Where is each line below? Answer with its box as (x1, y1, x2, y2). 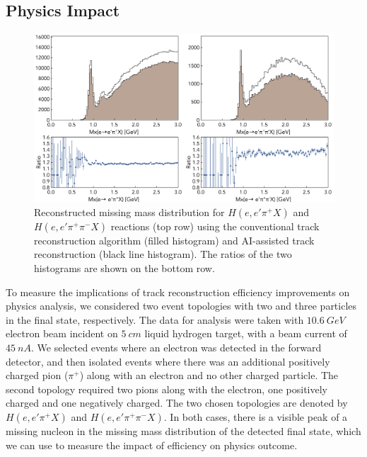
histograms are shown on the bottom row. (34, 261, 215, 276)
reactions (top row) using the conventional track (110, 218, 320, 233)
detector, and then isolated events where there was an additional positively (6, 354, 330, 368)
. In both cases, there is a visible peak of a (163, 410, 348, 424)
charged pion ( (6, 368, 69, 383)
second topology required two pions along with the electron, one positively (6, 381, 327, 396)
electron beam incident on (6, 326, 118, 341)
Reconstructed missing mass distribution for (34, 204, 225, 219)
